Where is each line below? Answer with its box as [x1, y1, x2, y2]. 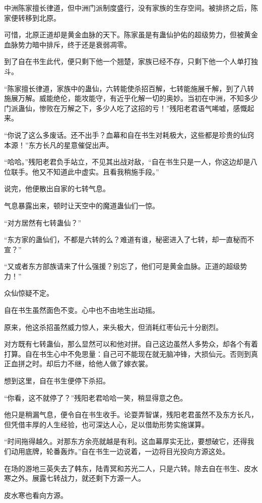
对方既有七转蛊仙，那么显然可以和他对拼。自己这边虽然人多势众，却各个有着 [4, 339, 258, 349]
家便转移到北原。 [4, 12, 60, 23]
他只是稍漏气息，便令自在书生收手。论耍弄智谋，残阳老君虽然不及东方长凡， [4, 409, 258, 420]
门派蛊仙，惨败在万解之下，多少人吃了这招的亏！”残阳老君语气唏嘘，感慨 [4, 102, 247, 113]
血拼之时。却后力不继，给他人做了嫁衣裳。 [11, 358, 152, 369]
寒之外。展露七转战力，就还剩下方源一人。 [4, 473, 145, 483]
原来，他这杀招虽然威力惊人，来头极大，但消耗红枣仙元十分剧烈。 [4, 321, 223, 332]
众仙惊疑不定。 [4, 288, 53, 298]
